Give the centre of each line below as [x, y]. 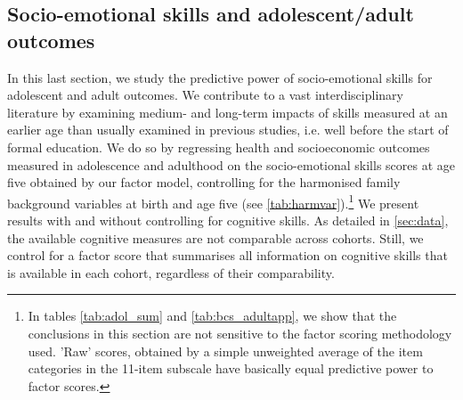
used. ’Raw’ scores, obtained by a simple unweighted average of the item [225, 351]
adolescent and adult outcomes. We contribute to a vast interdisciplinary [205, 95]
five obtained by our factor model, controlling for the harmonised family [204, 182]
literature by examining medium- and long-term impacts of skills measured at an [227, 112]
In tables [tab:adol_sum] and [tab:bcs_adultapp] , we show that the [212, 316]
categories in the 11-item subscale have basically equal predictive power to [231, 368]
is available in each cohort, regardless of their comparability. [171, 272]
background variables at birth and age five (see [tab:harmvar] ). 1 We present [213, 201]
